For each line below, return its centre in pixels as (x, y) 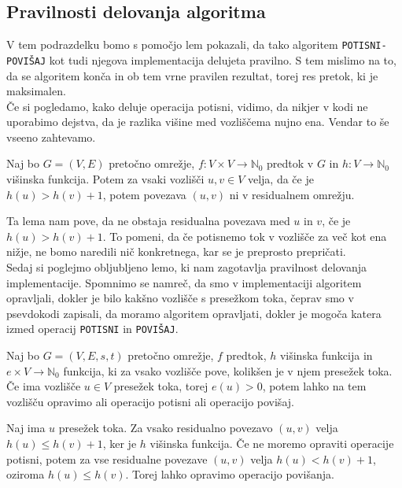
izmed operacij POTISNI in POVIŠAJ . (92, 329)
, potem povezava (144, 194)
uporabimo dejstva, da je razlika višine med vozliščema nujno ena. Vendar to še (198, 122)
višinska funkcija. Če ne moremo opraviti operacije (272, 444)
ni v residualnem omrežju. (292, 194)
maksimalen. (36, 91)
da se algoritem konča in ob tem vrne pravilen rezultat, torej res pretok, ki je (192, 75)
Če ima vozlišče (44, 386)
